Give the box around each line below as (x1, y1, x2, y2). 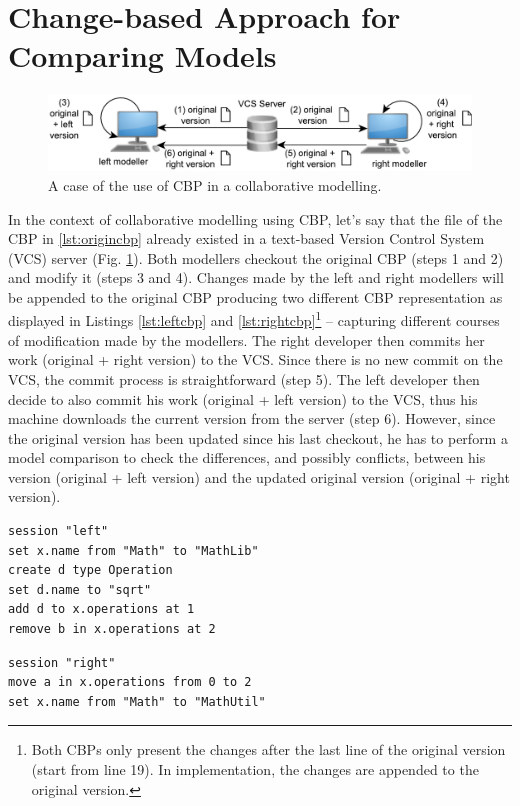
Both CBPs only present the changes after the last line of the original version (31, 739, 506, 760)
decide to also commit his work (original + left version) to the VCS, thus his (8, 388, 478, 409)
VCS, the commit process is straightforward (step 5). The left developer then (8, 368, 480, 389)
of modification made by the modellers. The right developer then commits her (8, 329, 485, 350)
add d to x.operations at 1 (8, 602, 195, 617)
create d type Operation (8, 563, 173, 578)
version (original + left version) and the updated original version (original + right (8, 466, 510, 487)
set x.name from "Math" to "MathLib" (8, 543, 259, 558)
